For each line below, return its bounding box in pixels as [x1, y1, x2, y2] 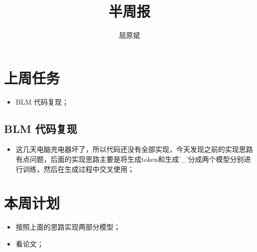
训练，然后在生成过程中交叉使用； [22, 163, 134, 174]
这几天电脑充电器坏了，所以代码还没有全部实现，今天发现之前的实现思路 [15, 144, 253, 154]
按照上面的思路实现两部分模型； [15, 222, 121, 232]
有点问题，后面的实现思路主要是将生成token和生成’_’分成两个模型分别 [15, 154, 244, 164]
